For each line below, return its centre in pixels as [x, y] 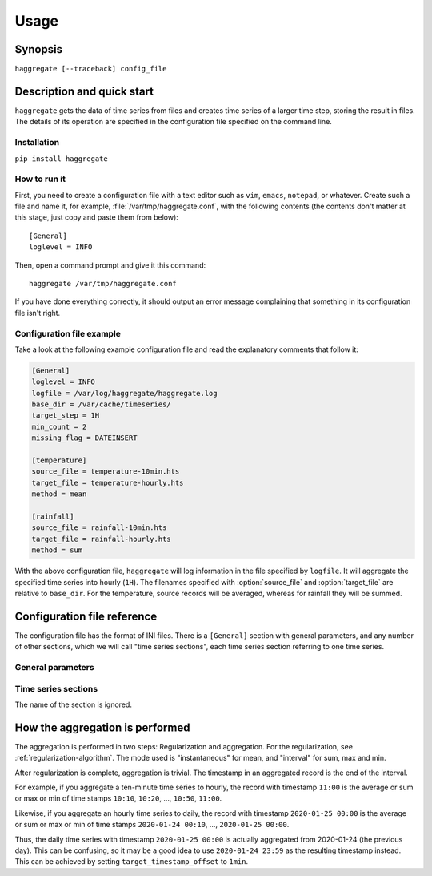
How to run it [40, 179]
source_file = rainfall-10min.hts [99, 528]
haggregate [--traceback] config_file [91, 69]
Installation [37, 143]
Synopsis [39, 49]
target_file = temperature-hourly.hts [108, 482]
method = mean [59, 494]
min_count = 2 [59, 426]
